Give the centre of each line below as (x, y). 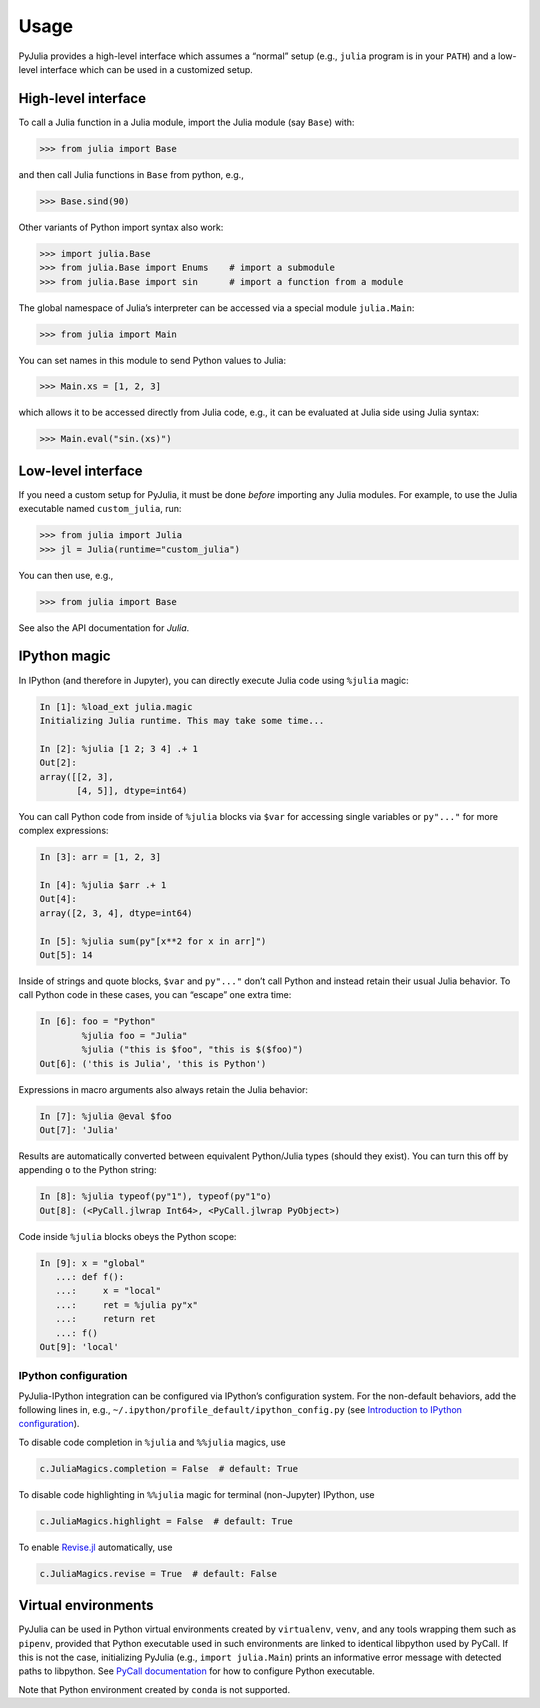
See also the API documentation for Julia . (104, 627)
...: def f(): (90, 1276)
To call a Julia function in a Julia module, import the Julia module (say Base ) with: (186, 122)
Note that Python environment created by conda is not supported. (154, 1689)
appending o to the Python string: (87, 1170)
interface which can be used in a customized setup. (147, 69)
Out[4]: (58, 899)
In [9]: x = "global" (92, 1263)
